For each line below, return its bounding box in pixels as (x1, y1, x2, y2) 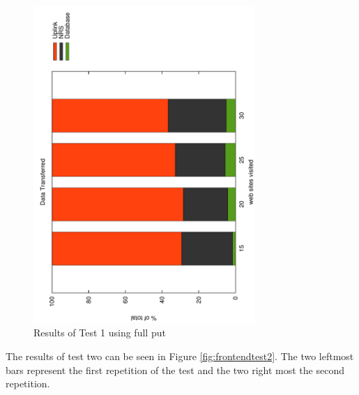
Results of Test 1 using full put (33, 325, 166, 340)
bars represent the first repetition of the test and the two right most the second (6, 362, 344, 377)
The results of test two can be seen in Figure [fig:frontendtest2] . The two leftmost (6, 348, 354, 363)
